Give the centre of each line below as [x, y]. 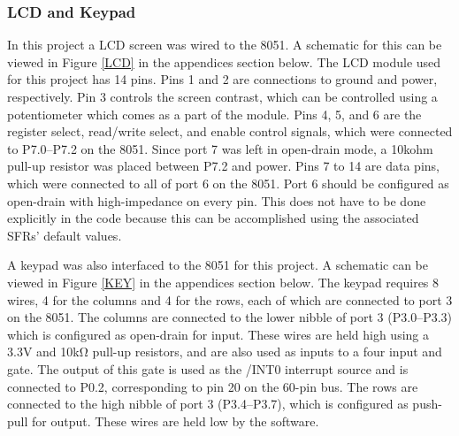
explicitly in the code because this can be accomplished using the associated [213, 218]
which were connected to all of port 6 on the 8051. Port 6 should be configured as [228, 183]
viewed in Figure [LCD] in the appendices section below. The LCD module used [224, 61]
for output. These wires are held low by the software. [176, 421]
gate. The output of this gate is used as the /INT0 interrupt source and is [208, 368]
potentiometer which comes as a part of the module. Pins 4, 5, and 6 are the [214, 114]
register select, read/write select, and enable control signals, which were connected [230, 131]
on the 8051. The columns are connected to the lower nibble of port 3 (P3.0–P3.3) [230, 317]
